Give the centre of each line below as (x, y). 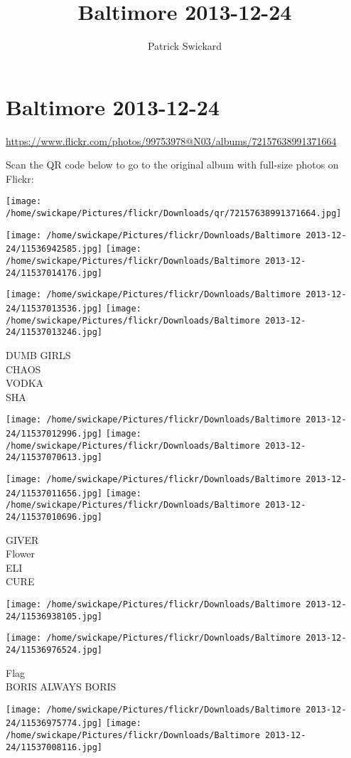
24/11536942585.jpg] (54, 249)
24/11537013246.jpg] (54, 332)
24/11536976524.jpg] (54, 650)
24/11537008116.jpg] (54, 747)
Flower (21, 554)
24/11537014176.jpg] (54, 273)
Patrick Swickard (185, 46)
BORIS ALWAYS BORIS (61, 687)
